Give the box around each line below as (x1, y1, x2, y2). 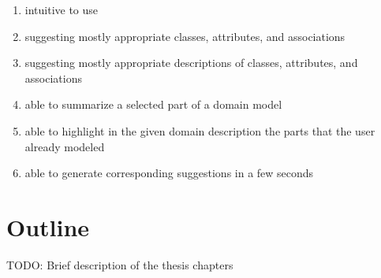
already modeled (24, 138, 105, 154)
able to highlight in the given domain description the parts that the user (24, 122, 375, 139)
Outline (6, 210, 90, 243)
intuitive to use (24, 2, 99, 17)
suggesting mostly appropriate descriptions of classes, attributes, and (24, 54, 358, 71)
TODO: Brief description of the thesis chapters (6, 256, 233, 272)
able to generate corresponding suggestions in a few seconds (24, 165, 314, 181)
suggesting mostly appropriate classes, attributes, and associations (24, 28, 346, 44)
